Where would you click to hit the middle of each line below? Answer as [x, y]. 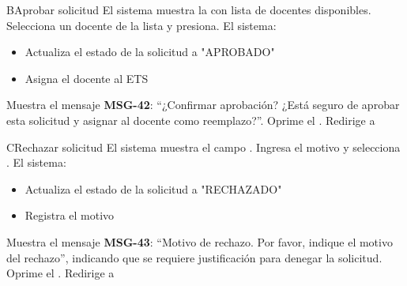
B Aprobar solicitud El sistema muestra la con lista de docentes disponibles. [189, 9]
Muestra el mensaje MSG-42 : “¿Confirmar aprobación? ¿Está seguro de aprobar [203, 105]
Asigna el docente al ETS [87, 78]
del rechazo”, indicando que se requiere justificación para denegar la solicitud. [194, 257]
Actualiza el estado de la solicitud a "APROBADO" [150, 52]
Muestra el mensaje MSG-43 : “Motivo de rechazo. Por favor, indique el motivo [200, 241]
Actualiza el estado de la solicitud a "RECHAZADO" [153, 188]
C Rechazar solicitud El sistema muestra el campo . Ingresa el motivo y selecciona [203, 147]
